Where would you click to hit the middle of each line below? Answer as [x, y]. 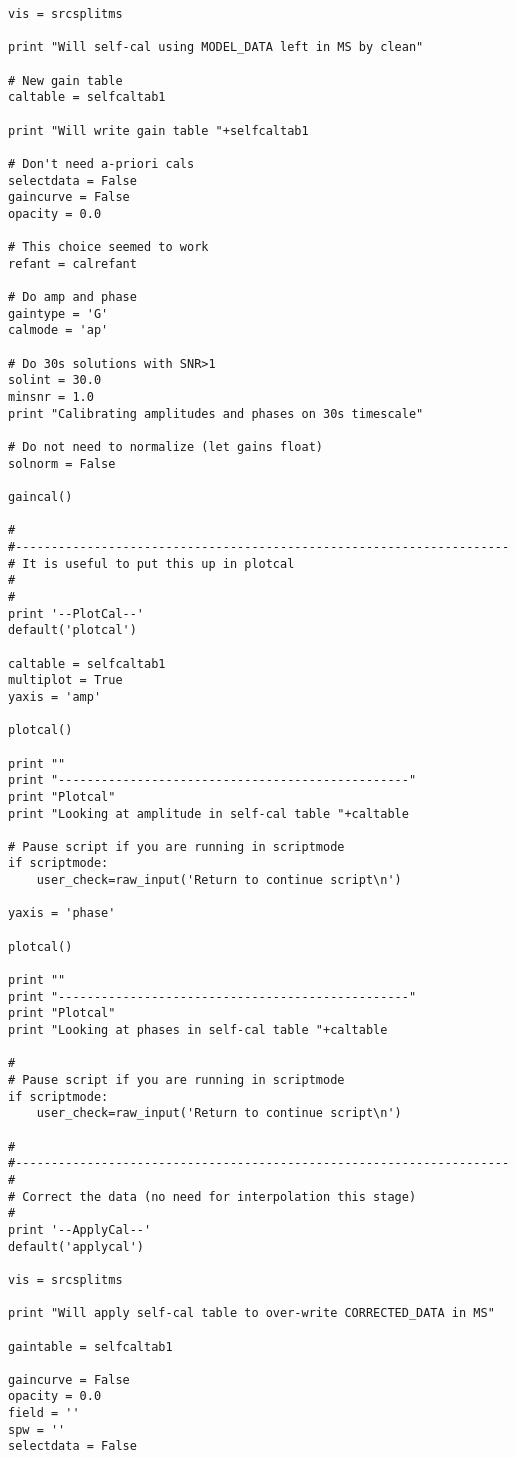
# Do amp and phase [72, 297]
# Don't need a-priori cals [101, 163]
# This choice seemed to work [108, 247]
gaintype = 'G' [58, 313]
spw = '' [37, 1429]
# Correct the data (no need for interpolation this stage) [212, 1196]
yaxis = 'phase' [62, 913]
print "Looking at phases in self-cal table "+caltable [198, 1030]
